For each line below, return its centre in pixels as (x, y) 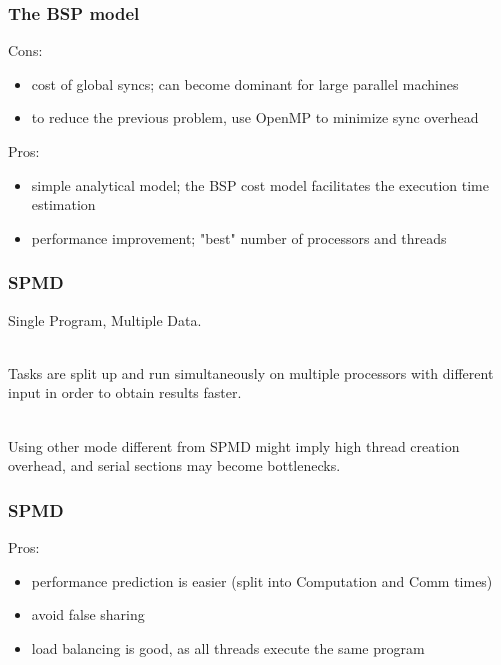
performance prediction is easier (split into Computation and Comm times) (262, 580)
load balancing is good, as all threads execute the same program (228, 647)
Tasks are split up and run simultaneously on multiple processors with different (251, 372)
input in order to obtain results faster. (125, 392)
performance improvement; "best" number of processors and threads (239, 237)
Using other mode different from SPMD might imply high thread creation (234, 445)
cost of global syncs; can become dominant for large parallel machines (245, 83)
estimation (63, 204)
